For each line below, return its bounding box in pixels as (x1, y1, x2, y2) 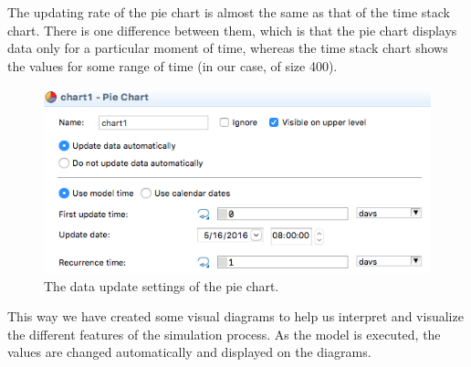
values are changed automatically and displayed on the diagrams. (7, 342, 372, 362)
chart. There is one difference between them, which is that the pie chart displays (7, 20, 457, 39)
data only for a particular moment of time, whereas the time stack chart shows (7, 38, 448, 58)
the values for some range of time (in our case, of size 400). (7, 56, 338, 75)
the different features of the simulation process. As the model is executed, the (7, 324, 441, 343)
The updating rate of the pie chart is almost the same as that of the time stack (7, 3, 450, 21)
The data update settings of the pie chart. (44, 276, 279, 295)
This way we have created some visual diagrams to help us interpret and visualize (7, 307, 464, 326)
